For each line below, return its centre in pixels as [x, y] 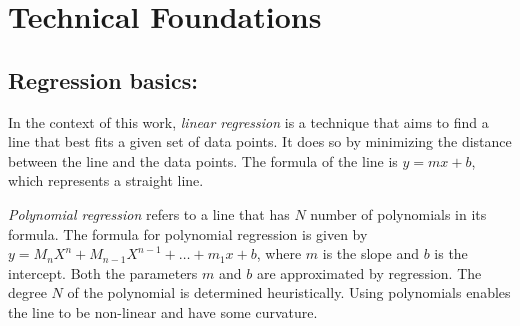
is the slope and [370, 253]
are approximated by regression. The [369, 272]
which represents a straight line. [106, 180]
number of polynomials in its [398, 213]
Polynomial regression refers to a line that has [149, 213]
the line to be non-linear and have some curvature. [163, 311]
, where [279, 253]
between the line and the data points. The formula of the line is [203, 160]
